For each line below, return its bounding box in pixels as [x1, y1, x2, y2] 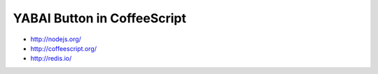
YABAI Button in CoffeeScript [13, 10, 187, 26]
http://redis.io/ [30, 54, 72, 63]
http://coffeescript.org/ [30, 44, 97, 52]
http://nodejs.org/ [30, 35, 82, 43]
